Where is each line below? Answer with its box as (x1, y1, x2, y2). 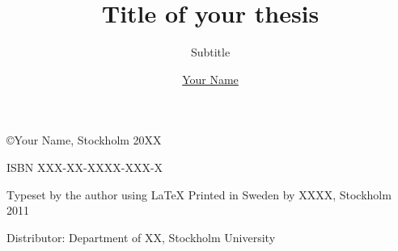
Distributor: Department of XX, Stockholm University (6, 228, 276, 245)
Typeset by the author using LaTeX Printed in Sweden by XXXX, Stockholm (6, 186, 392, 203)
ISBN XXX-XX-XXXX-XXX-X (6, 158, 163, 175)
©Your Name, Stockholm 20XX (6, 132, 162, 149)
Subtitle (190, 44, 231, 61)
